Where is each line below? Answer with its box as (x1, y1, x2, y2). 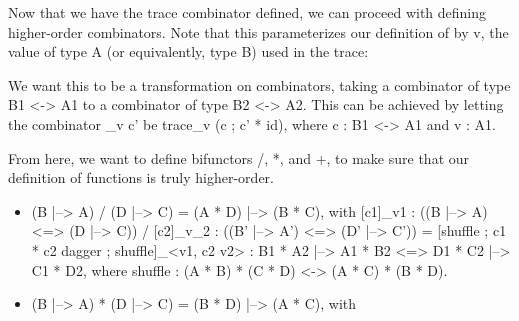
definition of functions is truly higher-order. (8, 167, 274, 188)
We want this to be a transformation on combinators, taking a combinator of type (8, 74, 511, 95)
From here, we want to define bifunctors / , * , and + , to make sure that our (8, 147, 470, 168)
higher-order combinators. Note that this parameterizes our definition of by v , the (8, 21, 509, 42)
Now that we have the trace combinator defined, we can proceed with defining (8, 2, 487, 22)
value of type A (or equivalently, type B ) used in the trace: (8, 41, 369, 62)
